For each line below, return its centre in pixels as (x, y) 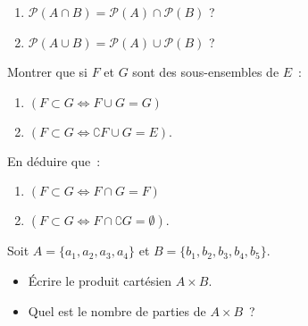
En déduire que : (54, 160)
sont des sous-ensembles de (206, 72)
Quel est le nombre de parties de (117, 310)
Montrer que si (47, 72)
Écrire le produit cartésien (100, 280)
